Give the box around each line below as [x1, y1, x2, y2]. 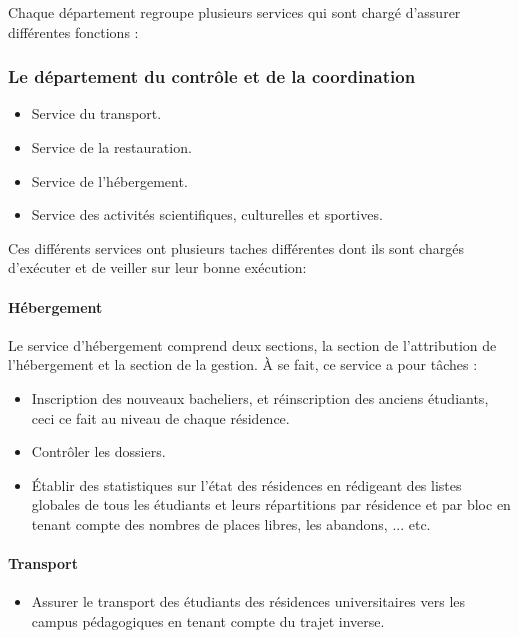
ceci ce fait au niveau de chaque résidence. [31, 407, 290, 428]
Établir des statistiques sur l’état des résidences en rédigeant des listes [31, 474, 462, 495]
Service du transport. [31, 103, 162, 124]
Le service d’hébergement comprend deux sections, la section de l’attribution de [8, 334, 497, 355]
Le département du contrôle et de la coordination [8, 64, 416, 89]
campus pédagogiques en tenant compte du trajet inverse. [31, 610, 385, 631]
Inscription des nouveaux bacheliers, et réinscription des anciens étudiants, [31, 387, 489, 408]
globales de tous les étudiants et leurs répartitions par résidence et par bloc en [31, 494, 511, 515]
